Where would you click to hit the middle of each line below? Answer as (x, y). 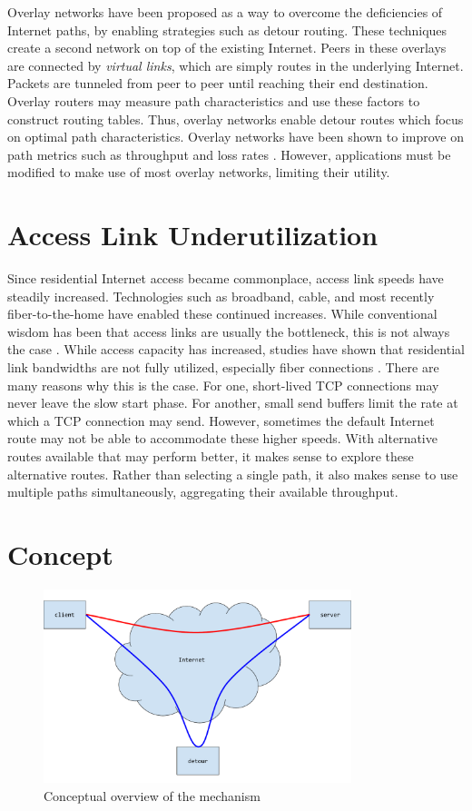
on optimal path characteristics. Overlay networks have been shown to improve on (236, 137)
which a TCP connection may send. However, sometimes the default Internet (221, 420)
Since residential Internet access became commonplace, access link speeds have (226, 278)
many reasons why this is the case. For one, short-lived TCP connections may (223, 385)
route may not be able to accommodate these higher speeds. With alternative (222, 438)
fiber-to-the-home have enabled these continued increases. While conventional (222, 314)
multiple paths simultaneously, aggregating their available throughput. (203, 492)
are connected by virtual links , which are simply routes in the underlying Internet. (236, 65)
